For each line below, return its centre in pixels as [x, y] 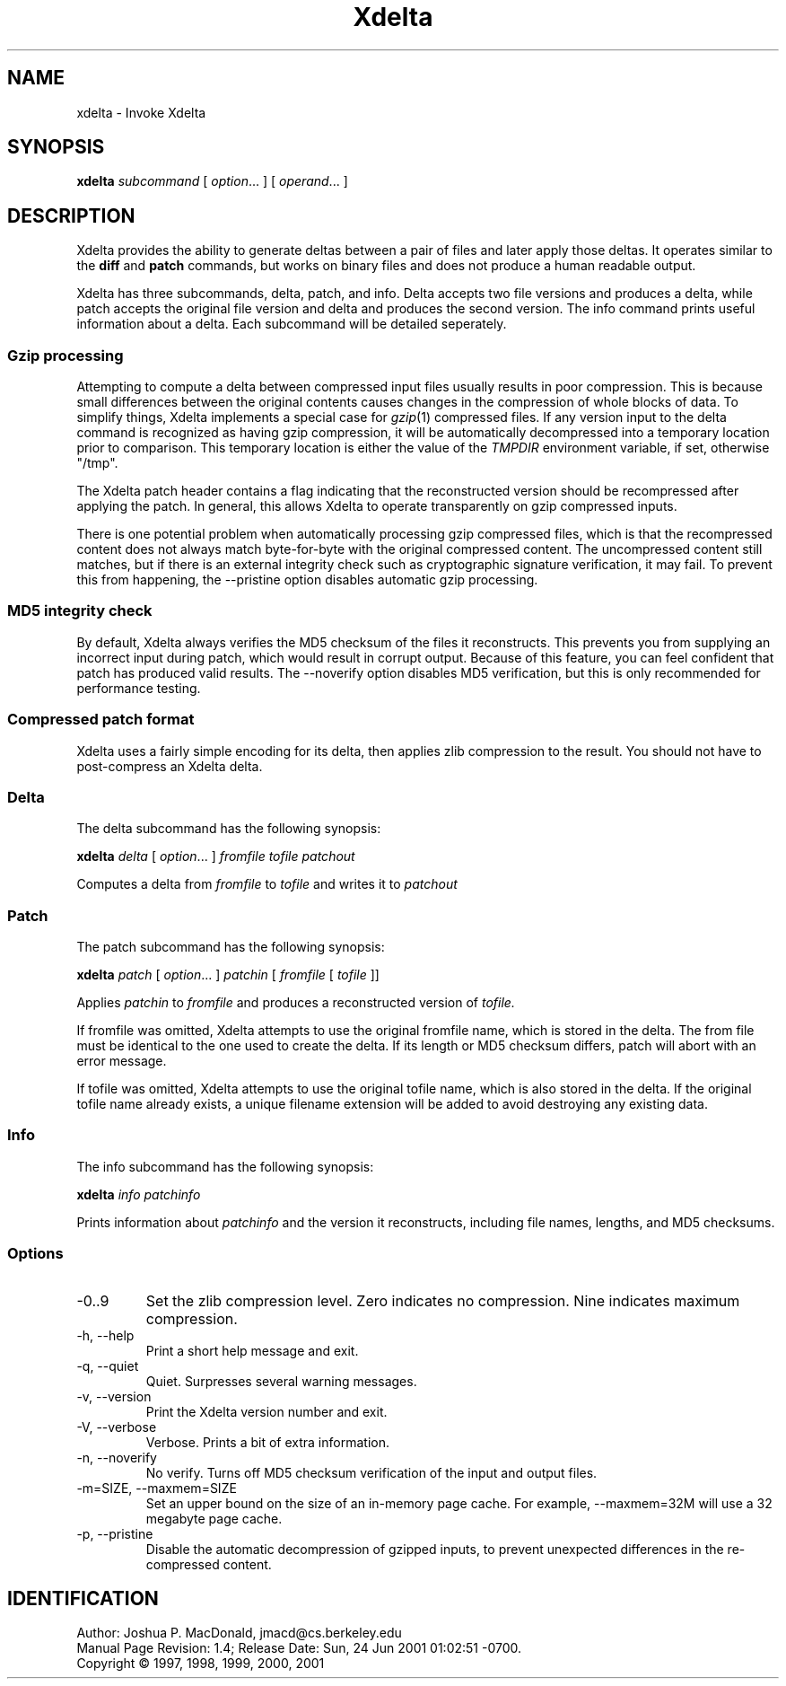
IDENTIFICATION [83, 1598]
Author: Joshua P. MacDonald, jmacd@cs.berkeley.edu [239, 1633]
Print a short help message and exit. [252, 1350]
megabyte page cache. [214, 1518]
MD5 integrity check [80, 611]
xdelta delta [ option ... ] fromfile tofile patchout [216, 856]
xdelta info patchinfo [139, 1194]
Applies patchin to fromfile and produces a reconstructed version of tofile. [296, 1003]
